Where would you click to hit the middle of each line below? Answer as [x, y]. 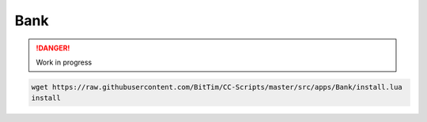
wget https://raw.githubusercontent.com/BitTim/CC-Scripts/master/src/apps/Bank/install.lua [217, 87]
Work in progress [64, 62]
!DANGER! [53, 48]
